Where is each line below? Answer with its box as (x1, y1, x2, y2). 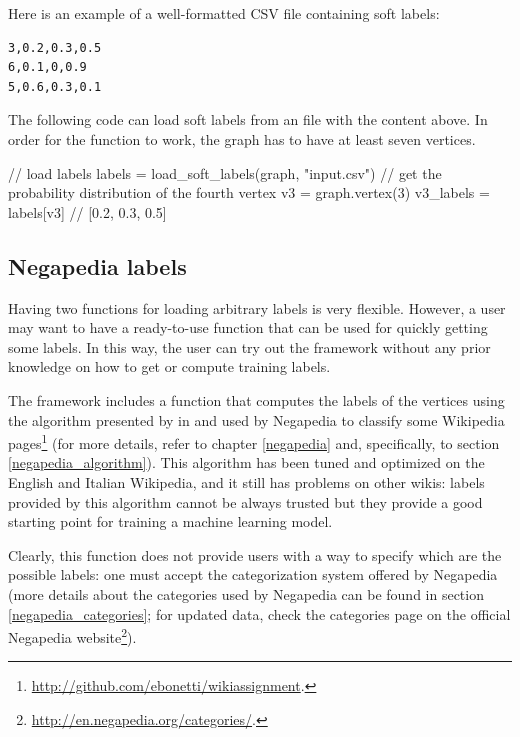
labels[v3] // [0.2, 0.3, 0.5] (8, 201, 167, 222)
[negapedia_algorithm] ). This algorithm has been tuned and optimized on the (8, 452, 485, 473)
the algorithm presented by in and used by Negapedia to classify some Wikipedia (8, 409, 505, 430)
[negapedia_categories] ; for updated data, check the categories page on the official (8, 603, 511, 624)
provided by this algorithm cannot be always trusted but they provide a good (8, 491, 483, 512)
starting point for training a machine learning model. (8, 511, 333, 532)
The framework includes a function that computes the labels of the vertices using (8, 389, 505, 410)
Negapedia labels (8, 250, 187, 281)
